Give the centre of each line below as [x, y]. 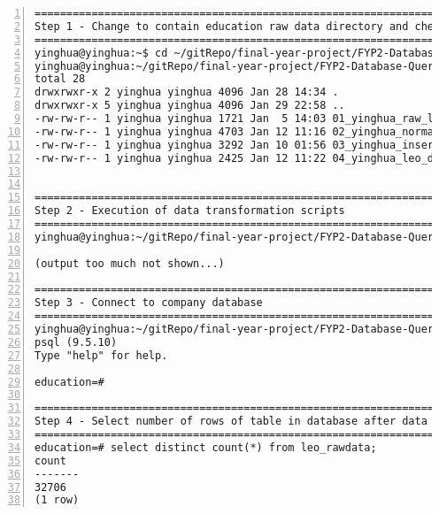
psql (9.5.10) [76, 342]
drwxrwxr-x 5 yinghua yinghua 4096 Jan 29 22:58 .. [190, 106]
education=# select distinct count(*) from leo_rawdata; [206, 447]
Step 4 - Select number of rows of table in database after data [231, 422]
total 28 [60, 79]
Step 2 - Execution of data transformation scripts [190, 211]
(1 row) [57, 500]
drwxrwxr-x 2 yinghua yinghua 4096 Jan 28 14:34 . [187, 92]
